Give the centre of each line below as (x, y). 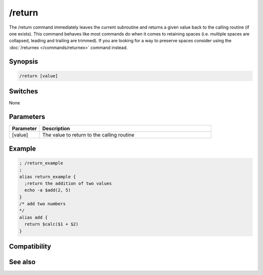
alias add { (34, 217)
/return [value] (39, 76)
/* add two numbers (42, 204)
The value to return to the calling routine (88, 135)
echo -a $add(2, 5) (48, 190)
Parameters (27, 117)
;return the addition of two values (68, 183)
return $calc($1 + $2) (52, 224)
